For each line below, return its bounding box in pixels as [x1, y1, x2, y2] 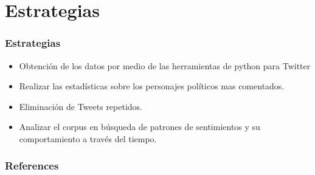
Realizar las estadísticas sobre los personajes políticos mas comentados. [19, 80, 285, 92]
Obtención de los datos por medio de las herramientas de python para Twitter [19, 59, 311, 72]
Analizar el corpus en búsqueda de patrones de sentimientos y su [19, 120, 260, 133]
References [5, 158, 59, 173]
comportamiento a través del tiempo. [19, 132, 157, 145]
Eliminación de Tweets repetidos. [19, 100, 143, 112]
